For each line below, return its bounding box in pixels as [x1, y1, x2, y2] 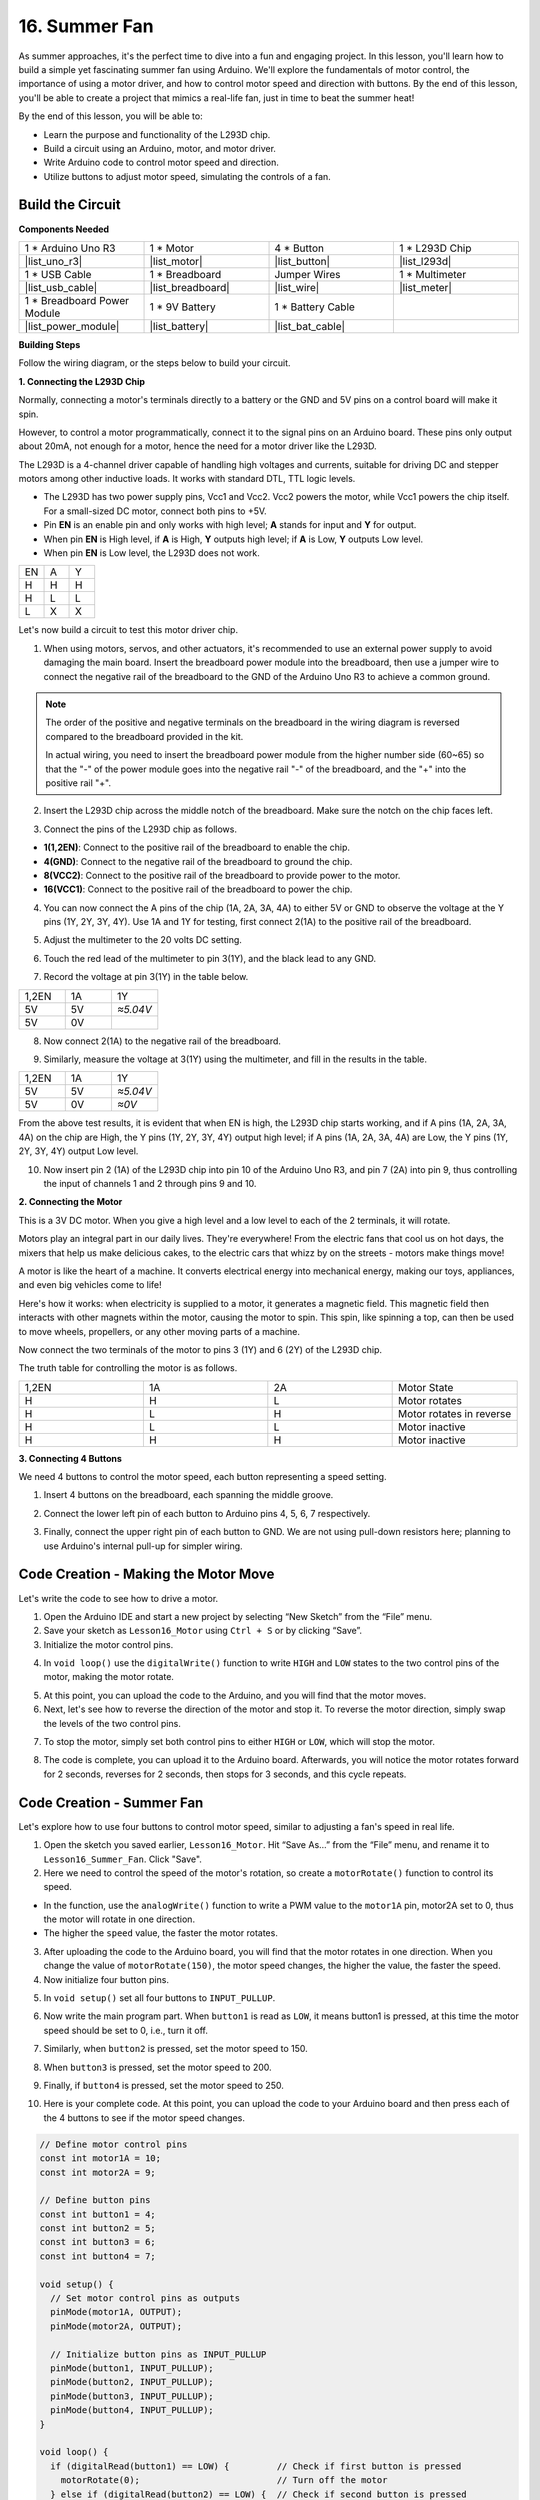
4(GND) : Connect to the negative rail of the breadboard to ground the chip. [43, 855, 353, 867]
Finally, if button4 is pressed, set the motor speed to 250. [43, 2079, 284, 2091]
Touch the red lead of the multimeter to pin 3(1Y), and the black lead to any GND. [43, 952, 377, 964]
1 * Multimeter [398, 267, 467, 281]
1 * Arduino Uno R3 [24, 241, 116, 255]
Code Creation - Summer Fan [18, 1794, 204, 1811]
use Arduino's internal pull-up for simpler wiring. [43, 1540, 244, 1552]
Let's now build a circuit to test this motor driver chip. [18, 624, 239, 636]
